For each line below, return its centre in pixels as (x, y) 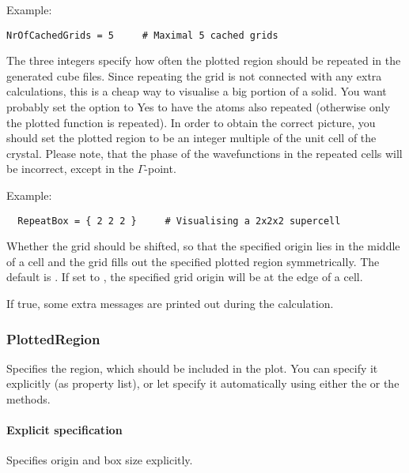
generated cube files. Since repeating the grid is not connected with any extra (194, 75)
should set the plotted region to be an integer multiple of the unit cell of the (191, 138)
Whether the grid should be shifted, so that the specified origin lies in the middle (203, 246)
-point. (160, 169)
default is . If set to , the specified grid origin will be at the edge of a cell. (185, 277)
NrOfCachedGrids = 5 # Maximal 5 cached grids (142, 35)
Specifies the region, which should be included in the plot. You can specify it (192, 368)
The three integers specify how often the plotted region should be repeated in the (204, 60)
